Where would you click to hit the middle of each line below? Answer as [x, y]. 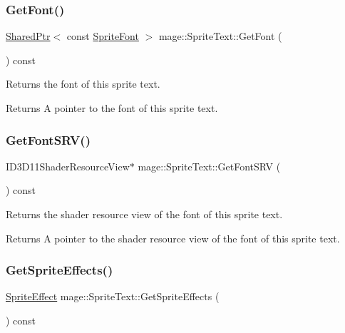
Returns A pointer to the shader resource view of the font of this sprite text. [173, 238]
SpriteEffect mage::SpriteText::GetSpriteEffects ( [113, 296]
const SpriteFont [103, 36]
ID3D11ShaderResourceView [68, 166]
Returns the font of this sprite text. [83, 84]
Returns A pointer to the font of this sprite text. [112, 108]
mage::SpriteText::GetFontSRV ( [209, 166]
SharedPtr [28, 36]
